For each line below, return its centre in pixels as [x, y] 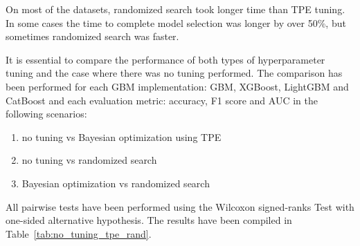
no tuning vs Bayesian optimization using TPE [121, 136]
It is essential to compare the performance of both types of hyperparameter [165, 59]
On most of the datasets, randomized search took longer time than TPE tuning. [175, 9]
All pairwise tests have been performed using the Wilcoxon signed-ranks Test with [180, 206]
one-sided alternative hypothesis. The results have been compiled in [149, 220]
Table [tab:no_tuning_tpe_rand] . [79, 233]
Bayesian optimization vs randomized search [116, 183]
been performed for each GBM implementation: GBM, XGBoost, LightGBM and [177, 86]
